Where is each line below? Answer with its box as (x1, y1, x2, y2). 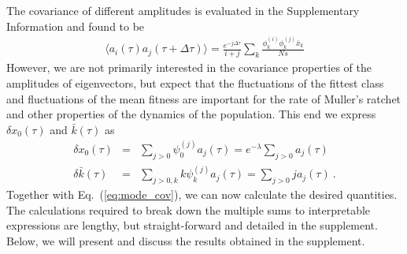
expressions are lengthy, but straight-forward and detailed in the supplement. (6, 217, 378, 233)
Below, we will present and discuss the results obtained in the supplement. (6, 232, 365, 248)
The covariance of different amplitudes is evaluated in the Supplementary (6, 2, 360, 18)
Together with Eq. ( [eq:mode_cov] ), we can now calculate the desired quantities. (6, 185, 398, 202)
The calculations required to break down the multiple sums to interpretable (6, 201, 371, 218)
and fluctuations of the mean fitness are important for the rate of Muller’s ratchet (6, 90, 401, 106)
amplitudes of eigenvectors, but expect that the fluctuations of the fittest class (6, 75, 384, 91)
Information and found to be (6, 17, 145, 34)
